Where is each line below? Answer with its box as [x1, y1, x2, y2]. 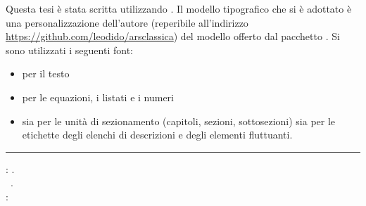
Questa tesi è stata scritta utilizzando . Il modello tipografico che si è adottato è [6, 1, 352, 15]
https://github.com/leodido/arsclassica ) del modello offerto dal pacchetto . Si [6, 29, 340, 44]
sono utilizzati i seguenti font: [6, 42, 133, 57]
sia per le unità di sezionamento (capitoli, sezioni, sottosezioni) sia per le [22, 113, 336, 128]
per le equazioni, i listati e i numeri [22, 89, 175, 104]
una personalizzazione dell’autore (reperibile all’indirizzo [6, 15, 248, 30]
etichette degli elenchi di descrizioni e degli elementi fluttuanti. [22, 127, 293, 142]
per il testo [22, 66, 70, 81]
